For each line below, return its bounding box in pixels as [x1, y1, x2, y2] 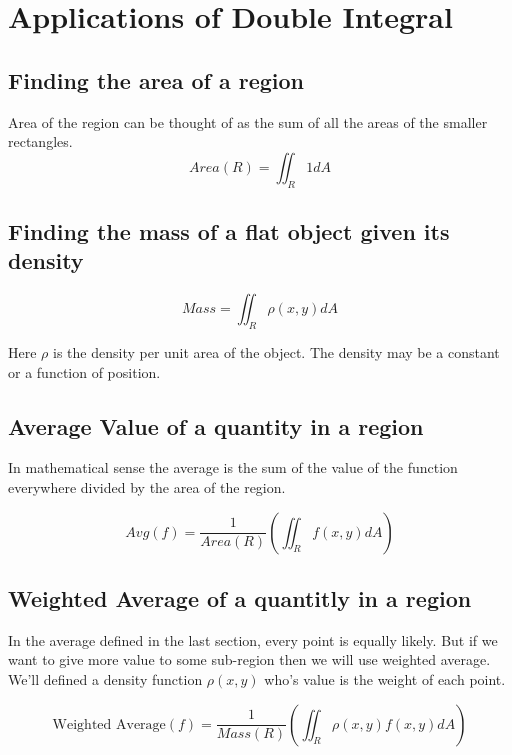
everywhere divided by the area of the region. [8, 476, 286, 497]
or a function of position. [8, 361, 161, 382]
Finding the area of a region [8, 64, 304, 95]
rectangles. [8, 131, 73, 152]
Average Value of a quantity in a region [8, 410, 424, 441]
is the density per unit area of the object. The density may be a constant [53, 341, 500, 362]
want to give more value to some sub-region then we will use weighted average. [8, 649, 491, 670]
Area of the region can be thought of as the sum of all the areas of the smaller [8, 111, 488, 132]
